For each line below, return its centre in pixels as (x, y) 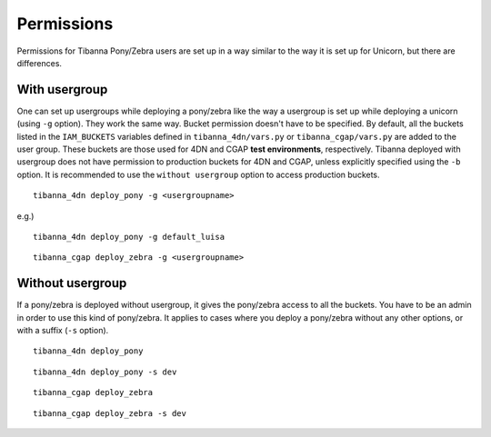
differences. (40, 63)
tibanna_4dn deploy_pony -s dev (105, 372)
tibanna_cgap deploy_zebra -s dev (110, 413)
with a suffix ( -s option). (63, 331)
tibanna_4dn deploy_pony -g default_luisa (129, 237)
